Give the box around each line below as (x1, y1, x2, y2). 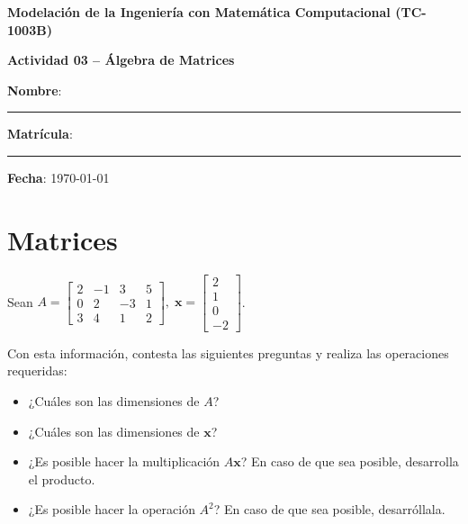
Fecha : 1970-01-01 (7, 167, 110, 186)
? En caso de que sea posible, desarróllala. (213, 500, 445, 519)
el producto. (28, 469, 95, 488)
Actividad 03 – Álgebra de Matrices (7, 50, 235, 69)
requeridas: (7, 361, 67, 380)
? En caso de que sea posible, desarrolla (240, 452, 459, 471)
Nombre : (7, 80, 62, 99)
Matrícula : (7, 124, 73, 143)
